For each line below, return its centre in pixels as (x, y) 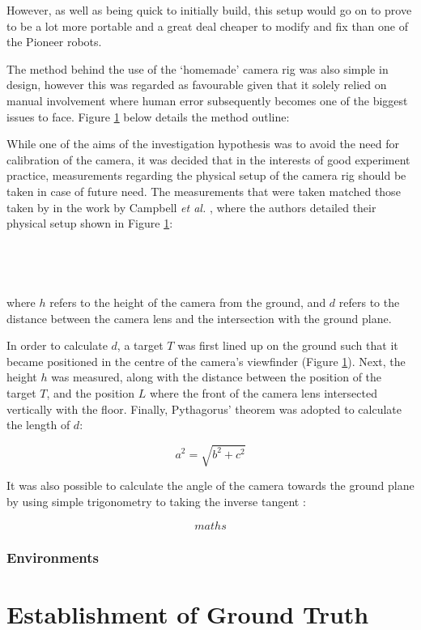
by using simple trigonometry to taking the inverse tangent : (156, 501)
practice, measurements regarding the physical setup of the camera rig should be (206, 175)
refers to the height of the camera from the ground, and (188, 302)
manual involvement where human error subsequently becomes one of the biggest (207, 100)
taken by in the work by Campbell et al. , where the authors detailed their (191, 207)
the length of (38, 425)
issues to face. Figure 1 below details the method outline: (148, 116)
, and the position (91, 393)
